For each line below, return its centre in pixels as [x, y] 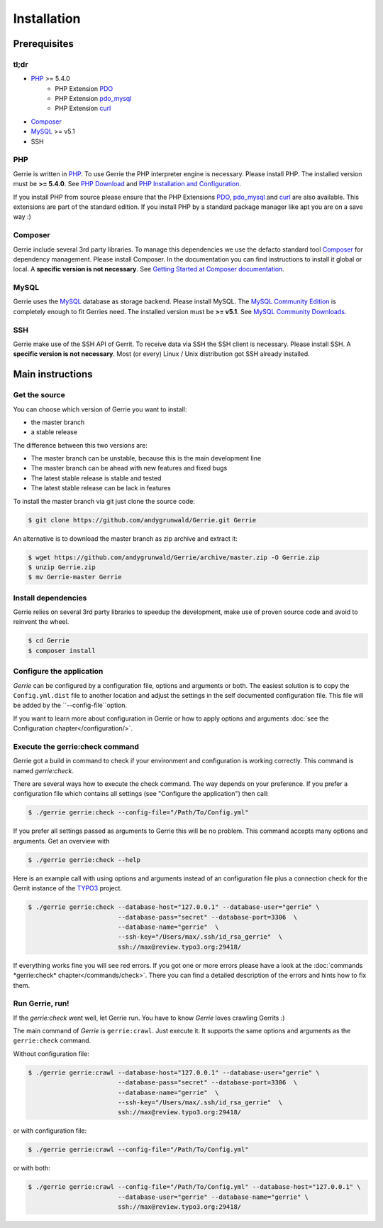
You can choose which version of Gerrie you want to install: [100, 409]
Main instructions [53, 374]
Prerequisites [43, 44]
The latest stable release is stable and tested [96, 478]
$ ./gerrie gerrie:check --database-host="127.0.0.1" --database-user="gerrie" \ [174, 907]
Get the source [39, 395]
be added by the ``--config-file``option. [70, 705]
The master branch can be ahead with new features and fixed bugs [129, 468]
